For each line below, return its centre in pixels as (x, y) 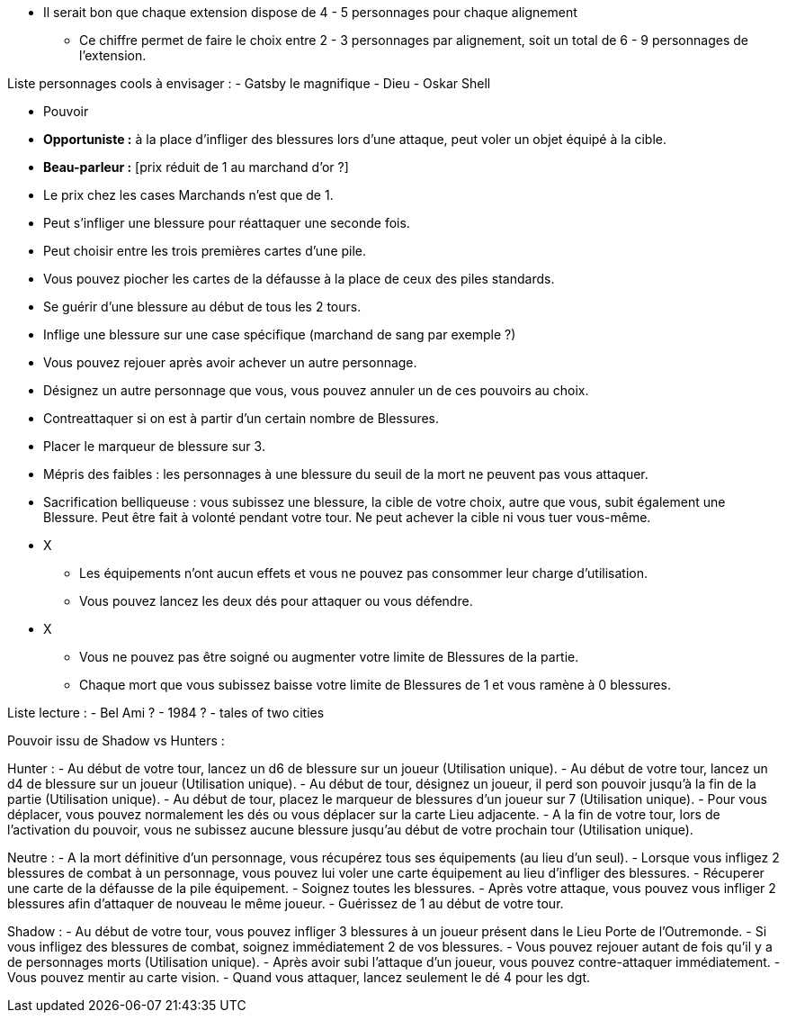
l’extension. (113, 55)
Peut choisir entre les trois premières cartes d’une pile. (205, 251)
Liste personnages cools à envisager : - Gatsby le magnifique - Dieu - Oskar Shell (249, 83)
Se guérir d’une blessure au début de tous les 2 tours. (202, 307)
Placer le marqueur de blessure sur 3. (154, 446)
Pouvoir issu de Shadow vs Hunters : (116, 740)
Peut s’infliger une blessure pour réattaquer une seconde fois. (227, 223)
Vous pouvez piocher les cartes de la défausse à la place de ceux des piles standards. (299, 279)
